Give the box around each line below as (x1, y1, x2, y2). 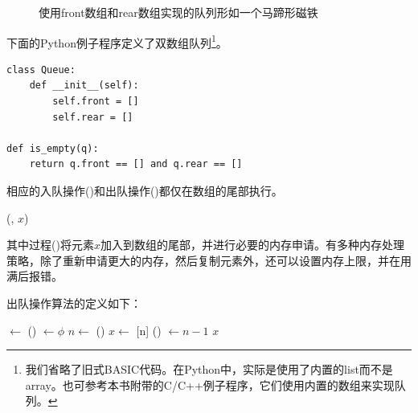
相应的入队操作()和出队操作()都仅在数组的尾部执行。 (6, 182, 283, 198)
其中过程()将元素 (6, 236, 94, 253)
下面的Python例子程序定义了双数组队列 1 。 (6, 31, 227, 51)
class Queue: (6, 63, 76, 76)
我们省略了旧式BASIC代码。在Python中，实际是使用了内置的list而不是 (25, 361, 393, 378)
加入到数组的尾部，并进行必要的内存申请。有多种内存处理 (100, 236, 404, 253)
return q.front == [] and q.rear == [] (29, 158, 243, 170)
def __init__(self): (29, 80, 139, 92)
